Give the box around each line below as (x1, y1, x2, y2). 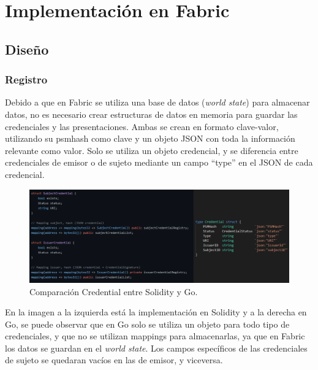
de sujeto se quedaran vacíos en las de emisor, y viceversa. (5, 353, 223, 366)
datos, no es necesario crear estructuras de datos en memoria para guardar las (5, 107, 298, 120)
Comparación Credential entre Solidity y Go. (29, 285, 198, 298)
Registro (5, 72, 48, 87)
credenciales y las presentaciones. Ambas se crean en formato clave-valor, (5, 120, 279, 133)
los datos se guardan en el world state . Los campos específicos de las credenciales (5, 341, 308, 354)
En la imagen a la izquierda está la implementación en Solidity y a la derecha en (5, 306, 307, 318)
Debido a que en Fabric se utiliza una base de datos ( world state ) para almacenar (5, 96, 310, 109)
